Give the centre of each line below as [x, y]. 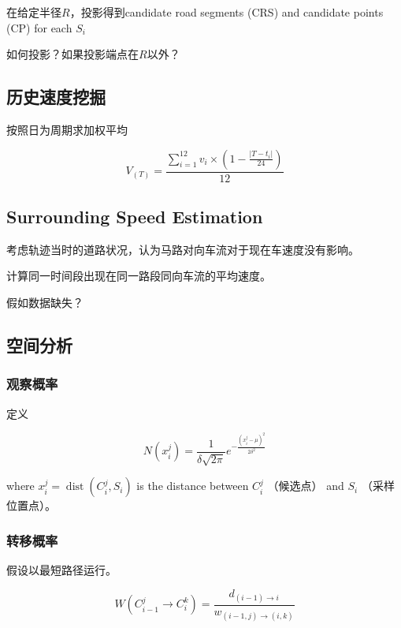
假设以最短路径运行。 [61, 570]
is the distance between [193, 486]
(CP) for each [39, 27]
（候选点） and [306, 486]
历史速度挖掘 [56, 97]
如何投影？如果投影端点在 [72, 54]
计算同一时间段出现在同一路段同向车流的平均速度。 [139, 276]
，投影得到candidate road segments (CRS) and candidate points [226, 12]
